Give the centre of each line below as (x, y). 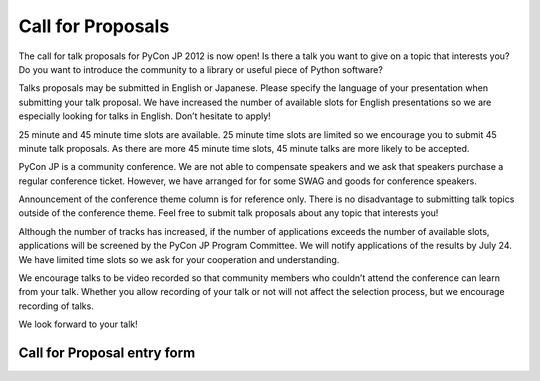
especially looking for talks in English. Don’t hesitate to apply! (145, 116)
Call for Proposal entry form (107, 353)
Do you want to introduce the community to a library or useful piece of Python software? (201, 69)
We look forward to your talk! (78, 324)
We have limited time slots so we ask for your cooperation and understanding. (179, 259)
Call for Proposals (94, 26)
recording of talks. (56, 306)
